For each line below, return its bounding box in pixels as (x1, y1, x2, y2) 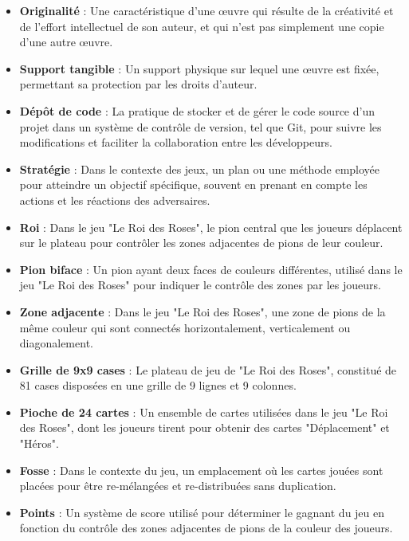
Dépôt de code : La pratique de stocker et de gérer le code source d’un (19, 102, 375, 119)
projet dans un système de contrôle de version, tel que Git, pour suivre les (19, 118, 382, 135)
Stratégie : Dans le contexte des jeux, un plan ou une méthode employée (19, 160, 380, 177)
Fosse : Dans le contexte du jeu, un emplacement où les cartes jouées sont (19, 461, 383, 478)
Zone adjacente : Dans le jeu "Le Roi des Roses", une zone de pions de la (19, 303, 386, 320)
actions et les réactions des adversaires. (19, 191, 210, 208)
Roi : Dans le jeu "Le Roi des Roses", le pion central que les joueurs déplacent (19, 218, 403, 235)
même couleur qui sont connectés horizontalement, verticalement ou (19, 319, 351, 335)
